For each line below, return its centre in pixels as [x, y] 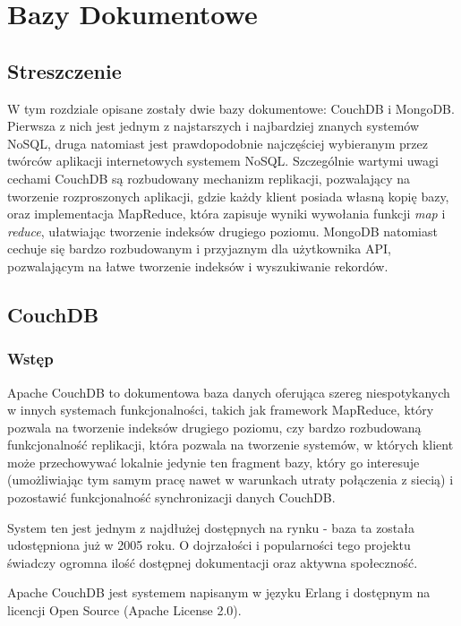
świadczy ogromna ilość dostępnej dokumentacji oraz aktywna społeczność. [213, 562]
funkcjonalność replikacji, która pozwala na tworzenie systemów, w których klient [230, 445]
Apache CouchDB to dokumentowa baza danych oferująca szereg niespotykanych [229, 392]
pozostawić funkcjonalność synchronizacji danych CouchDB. [171, 497]
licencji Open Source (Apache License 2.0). [124, 610]
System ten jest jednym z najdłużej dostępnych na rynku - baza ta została [211, 527]
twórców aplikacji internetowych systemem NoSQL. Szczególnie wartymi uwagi [223, 161]
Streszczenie [64, 70]
